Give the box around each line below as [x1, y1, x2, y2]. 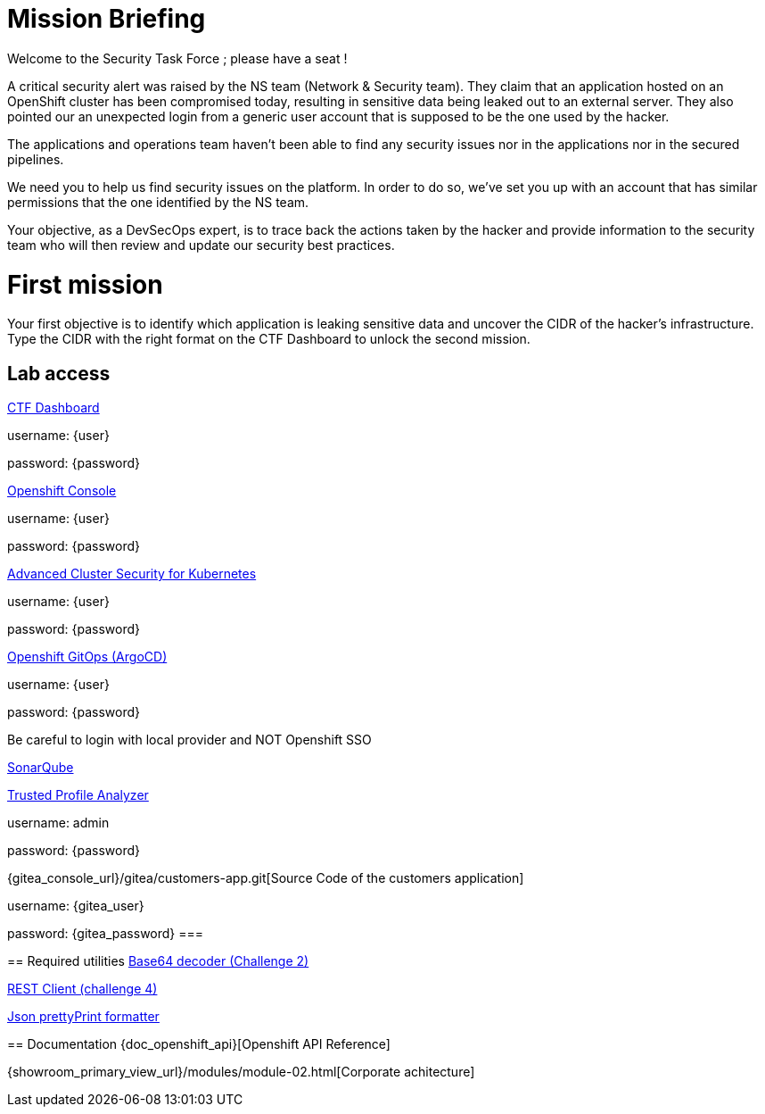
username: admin [7, 815, 110, 831]
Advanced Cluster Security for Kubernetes [7, 566, 257, 582]
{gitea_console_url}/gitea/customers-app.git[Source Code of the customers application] [7, 870, 524, 886]
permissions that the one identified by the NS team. [7, 194, 309, 210]
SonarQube [7, 760, 74, 776]
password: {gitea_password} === [7, 926, 204, 942]
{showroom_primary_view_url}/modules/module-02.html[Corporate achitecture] [7, 1064, 475, 1080]
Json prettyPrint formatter [7, 1009, 160, 1025]
